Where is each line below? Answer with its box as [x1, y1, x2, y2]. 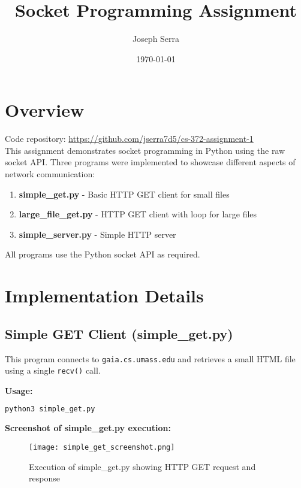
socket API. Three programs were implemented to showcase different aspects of [5, 156, 296, 168]
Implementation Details [5, 283, 204, 308]
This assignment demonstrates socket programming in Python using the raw [5, 144, 285, 156]
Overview [5, 98, 85, 122]
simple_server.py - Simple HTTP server [19, 228, 176, 240]
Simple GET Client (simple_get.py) [5, 324, 233, 342]
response [29, 472, 60, 484]
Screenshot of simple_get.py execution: [5, 422, 171, 434]
